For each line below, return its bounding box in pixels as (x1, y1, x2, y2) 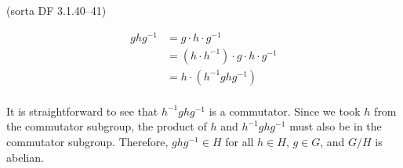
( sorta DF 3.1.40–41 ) (6, 2, 107, 18)
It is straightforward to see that (6, 102, 158, 119)
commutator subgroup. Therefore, (6, 133, 169, 149)
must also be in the (289, 118, 382, 134)
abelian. (6, 148, 44, 165)
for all (225, 133, 254, 149)
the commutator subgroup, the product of (6, 118, 207, 134)
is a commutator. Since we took (209, 102, 361, 119)
